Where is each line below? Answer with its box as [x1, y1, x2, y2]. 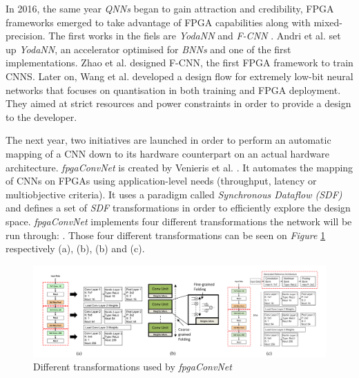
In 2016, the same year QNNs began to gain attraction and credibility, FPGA [6, 1, 334, 15]
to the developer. [6, 109, 77, 124]
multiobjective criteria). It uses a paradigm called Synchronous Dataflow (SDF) [6, 187, 342, 201]
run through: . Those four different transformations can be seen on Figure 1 [6, 227, 326, 242]
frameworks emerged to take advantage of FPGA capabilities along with [6, 15, 311, 29]
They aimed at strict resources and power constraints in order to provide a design [6, 96, 351, 111]
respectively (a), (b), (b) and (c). [6, 241, 145, 256]
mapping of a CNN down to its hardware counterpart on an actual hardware [6, 146, 329, 160]
